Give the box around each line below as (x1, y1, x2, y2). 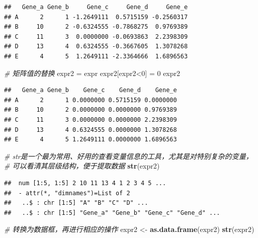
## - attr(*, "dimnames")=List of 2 (4, 189, 130, 197)
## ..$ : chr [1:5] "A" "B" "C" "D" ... (4, 199, 148, 207)
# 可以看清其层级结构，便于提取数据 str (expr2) (4, 161, 160, 171)
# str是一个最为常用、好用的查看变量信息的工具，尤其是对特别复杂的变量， (4, 150, 253, 161)
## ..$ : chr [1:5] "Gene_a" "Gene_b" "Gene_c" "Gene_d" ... (4, 209, 220, 216)
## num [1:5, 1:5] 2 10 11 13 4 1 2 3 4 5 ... (4, 179, 166, 187)
